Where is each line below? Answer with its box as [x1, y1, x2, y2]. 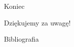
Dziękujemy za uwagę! [4, 17, 71, 27]
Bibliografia [4, 34, 39, 44]
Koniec [4, 1, 25, 11]
